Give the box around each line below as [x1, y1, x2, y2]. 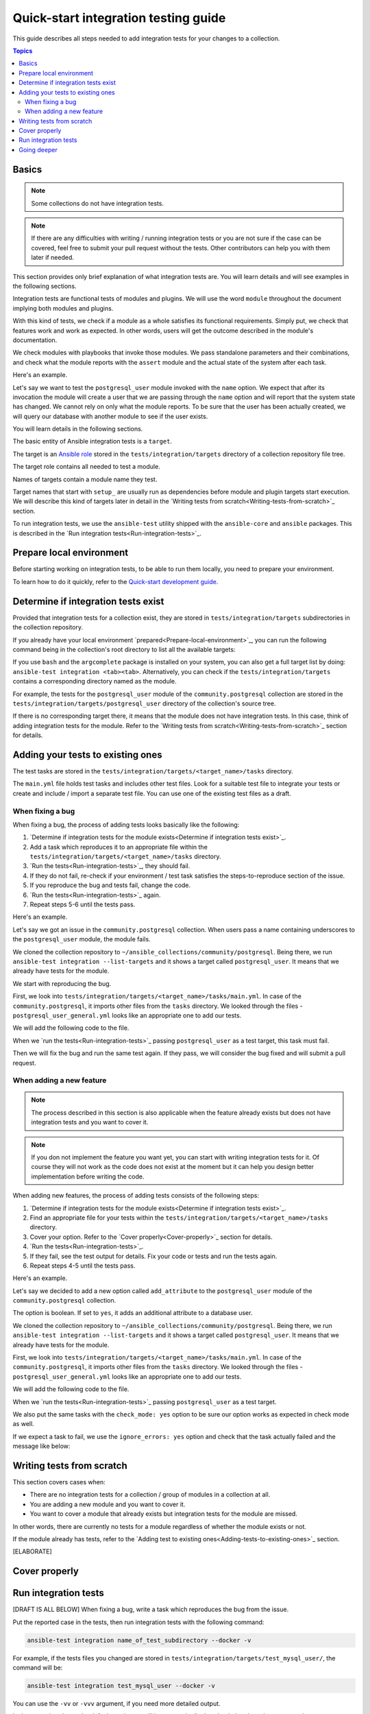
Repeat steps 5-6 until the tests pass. [29, 900, 136, 908]
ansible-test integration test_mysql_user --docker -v [27, 1682, 215, 1690]
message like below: [12, 1442, 71, 1450]
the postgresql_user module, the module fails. [12, 935, 151, 943]
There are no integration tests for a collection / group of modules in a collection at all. [29, 1490, 271, 1499]
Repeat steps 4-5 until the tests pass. [29, 1262, 136, 1270]
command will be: [12, 1663, 63, 1672]
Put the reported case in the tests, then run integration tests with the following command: [12, 1618, 264, 1626]
